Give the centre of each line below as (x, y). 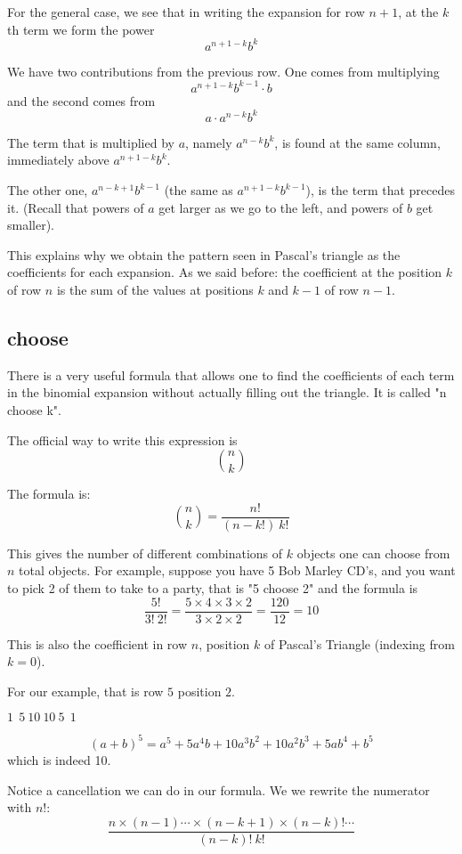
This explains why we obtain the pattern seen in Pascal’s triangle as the (204, 254)
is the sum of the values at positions (155, 290)
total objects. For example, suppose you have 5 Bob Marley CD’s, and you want (237, 570)
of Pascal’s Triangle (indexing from (360, 643)
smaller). (31, 225)
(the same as (199, 190)
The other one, (48, 190)
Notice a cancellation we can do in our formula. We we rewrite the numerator (219, 789)
